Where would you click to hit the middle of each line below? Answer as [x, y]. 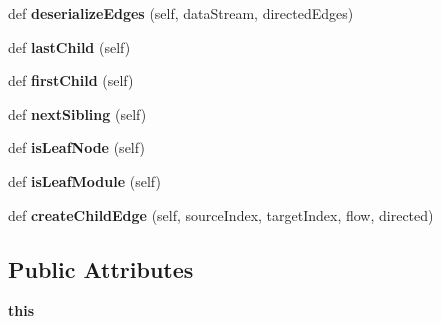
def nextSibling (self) [77, 113]
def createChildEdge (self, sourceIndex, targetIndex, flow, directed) [221, 214]
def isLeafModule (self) [84, 180]
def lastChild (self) [69, 46]
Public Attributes [101, 268]
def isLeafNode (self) [76, 147]
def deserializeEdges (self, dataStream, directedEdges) [181, 13]
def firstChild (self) [71, 80]
